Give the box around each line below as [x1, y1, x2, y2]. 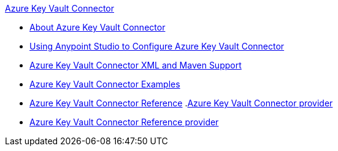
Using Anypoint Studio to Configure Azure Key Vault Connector [29, 41, 285, 51]
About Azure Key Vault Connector [29, 22, 166, 32]
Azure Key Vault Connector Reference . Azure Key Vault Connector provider [29, 98, 333, 108]
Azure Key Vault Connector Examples [29, 79, 180, 89]
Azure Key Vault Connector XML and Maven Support [29, 60, 242, 70]
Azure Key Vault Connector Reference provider [29, 117, 219, 127]
